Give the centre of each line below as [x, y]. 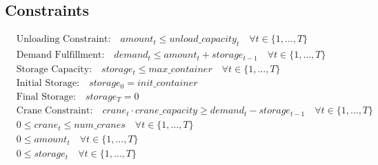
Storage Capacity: [54, 70]
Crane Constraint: [54, 111]
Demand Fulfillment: [60, 55]
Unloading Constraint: [63, 40]
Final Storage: [46, 97]
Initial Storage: [48, 84]
